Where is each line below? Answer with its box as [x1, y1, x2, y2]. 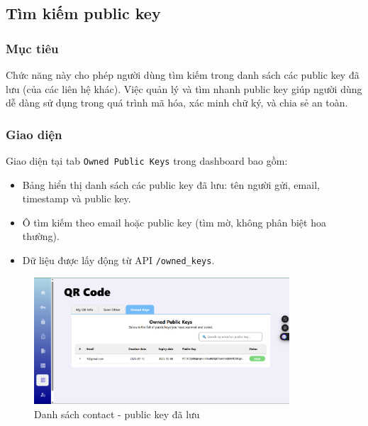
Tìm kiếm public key [6, 2, 161, 24]
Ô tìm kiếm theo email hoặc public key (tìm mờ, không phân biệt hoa [22, 214, 326, 229]
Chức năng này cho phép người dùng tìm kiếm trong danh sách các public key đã [6, 67, 359, 82]
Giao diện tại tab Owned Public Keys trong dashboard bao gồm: [6, 153, 288, 168]
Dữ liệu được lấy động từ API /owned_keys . [22, 253, 215, 268]
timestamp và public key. [22, 191, 131, 206]
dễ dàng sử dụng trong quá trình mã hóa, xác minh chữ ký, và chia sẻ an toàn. [6, 95, 348, 110]
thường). [22, 229, 60, 244]
